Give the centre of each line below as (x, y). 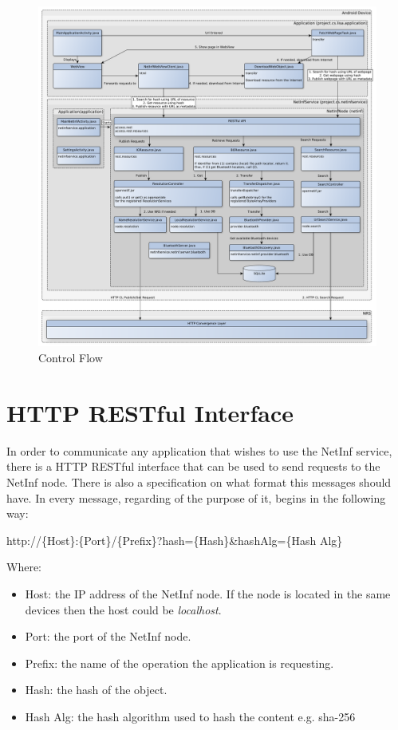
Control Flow (71, 358)
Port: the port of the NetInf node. (108, 636)
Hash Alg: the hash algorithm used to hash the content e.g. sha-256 (190, 716)
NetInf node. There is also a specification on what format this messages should (199, 481)
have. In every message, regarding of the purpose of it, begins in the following (196, 497)
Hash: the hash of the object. (96, 690)
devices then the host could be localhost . (123, 609)
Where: (24, 567)
